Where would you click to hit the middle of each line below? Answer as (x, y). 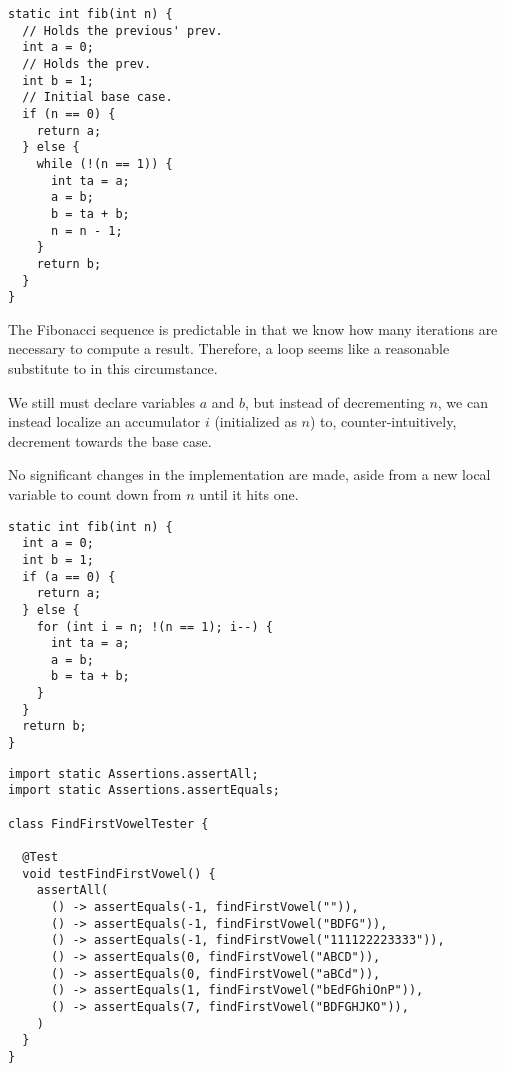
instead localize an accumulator (104, 421)
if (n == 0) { (69, 113)
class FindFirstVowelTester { (108, 823)
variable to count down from (95, 493)
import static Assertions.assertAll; (133, 773)
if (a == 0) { (69, 576)
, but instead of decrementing (334, 401)
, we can (462, 401)
